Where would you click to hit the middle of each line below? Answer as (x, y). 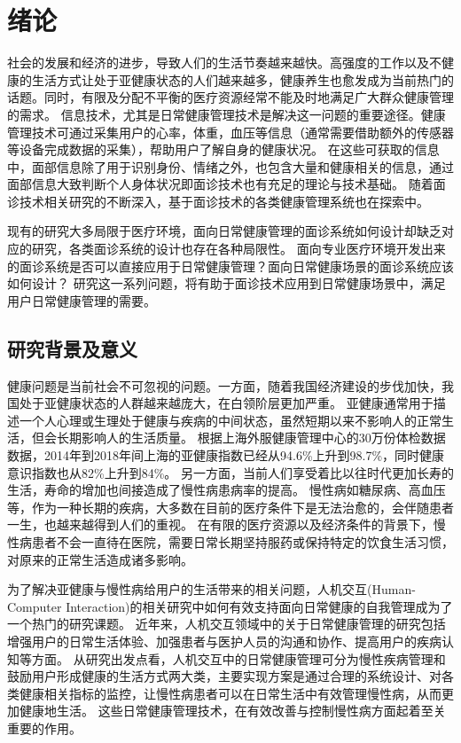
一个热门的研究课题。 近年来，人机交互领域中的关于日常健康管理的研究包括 (227, 624)
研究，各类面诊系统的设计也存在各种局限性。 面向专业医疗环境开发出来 (238, 249)
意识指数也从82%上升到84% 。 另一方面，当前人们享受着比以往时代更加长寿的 (230, 472)
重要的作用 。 (44, 727)
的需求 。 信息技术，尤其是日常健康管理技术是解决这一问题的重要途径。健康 (227, 114)
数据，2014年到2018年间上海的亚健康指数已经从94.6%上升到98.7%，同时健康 (226, 455)
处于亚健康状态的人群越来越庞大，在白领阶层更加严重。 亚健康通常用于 (226, 403)
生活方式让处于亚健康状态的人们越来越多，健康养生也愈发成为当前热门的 (242, 79)
